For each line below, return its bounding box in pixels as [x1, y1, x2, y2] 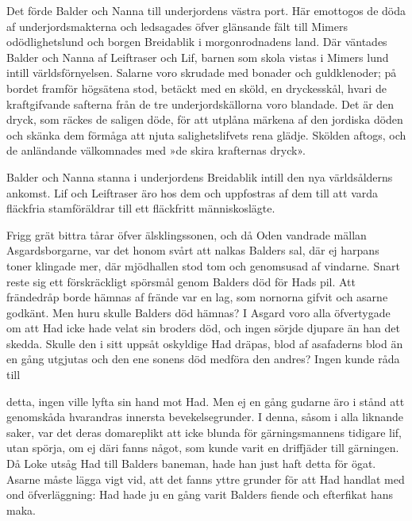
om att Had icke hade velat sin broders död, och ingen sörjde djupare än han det [6, 320, 400, 336]
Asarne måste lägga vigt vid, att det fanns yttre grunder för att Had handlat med [6, 470, 405, 487]
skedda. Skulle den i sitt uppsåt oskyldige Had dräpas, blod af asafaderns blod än [6, 335, 403, 351]
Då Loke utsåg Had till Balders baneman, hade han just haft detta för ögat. [6, 455, 376, 472]
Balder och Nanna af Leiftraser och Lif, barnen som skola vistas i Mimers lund [6, 48, 389, 65]
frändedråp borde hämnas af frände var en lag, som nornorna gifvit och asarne [6, 289, 388, 305]
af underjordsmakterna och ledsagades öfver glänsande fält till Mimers [6, 17, 348, 34]
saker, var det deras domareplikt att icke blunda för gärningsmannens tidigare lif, [6, 423, 402, 440]
